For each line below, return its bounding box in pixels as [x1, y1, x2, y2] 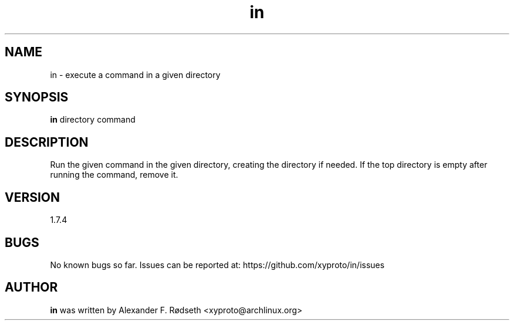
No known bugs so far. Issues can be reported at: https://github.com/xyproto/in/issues [50, 259, 385, 270]
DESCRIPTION [5, 134, 89, 150]
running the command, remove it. [50, 170, 178, 180]
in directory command [50, 114, 136, 125]
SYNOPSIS [5, 90, 69, 105]
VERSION [5, 189, 60, 205]
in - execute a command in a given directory [50, 69, 221, 80]
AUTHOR [5, 280, 58, 295]
